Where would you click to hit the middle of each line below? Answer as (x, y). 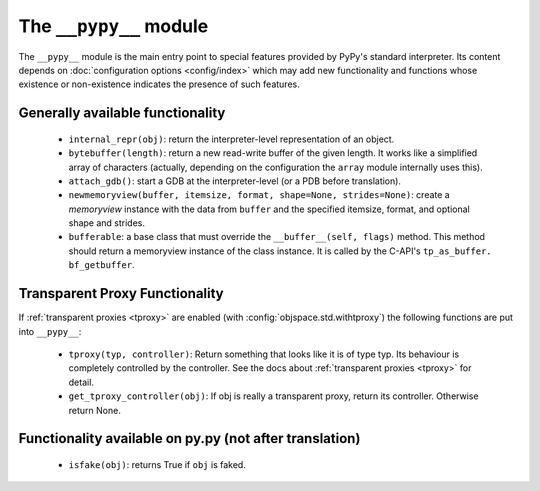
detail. (81, 382)
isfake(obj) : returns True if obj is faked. (157, 464)
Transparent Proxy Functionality (121, 293)
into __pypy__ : (50, 331)
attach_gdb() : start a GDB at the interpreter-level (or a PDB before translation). (235, 181)
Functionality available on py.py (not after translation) (189, 438)
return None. (95, 410)
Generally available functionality (122, 113)
